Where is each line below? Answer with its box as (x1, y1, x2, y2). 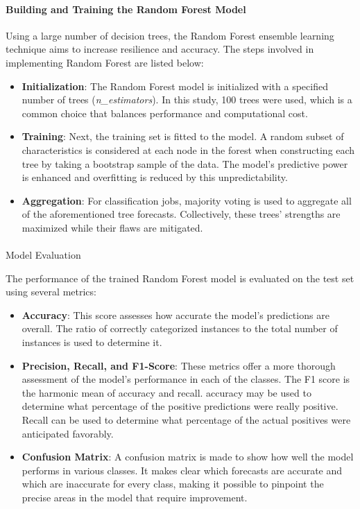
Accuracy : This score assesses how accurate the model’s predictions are (22, 307, 329, 322)
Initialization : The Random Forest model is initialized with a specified (22, 78, 328, 93)
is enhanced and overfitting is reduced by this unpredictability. (22, 170, 288, 184)
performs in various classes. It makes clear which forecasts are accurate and (22, 463, 343, 477)
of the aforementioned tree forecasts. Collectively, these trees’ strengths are (22, 207, 341, 221)
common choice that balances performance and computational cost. (22, 105, 308, 120)
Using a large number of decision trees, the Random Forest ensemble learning (6, 28, 334, 42)
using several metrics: (6, 284, 96, 299)
